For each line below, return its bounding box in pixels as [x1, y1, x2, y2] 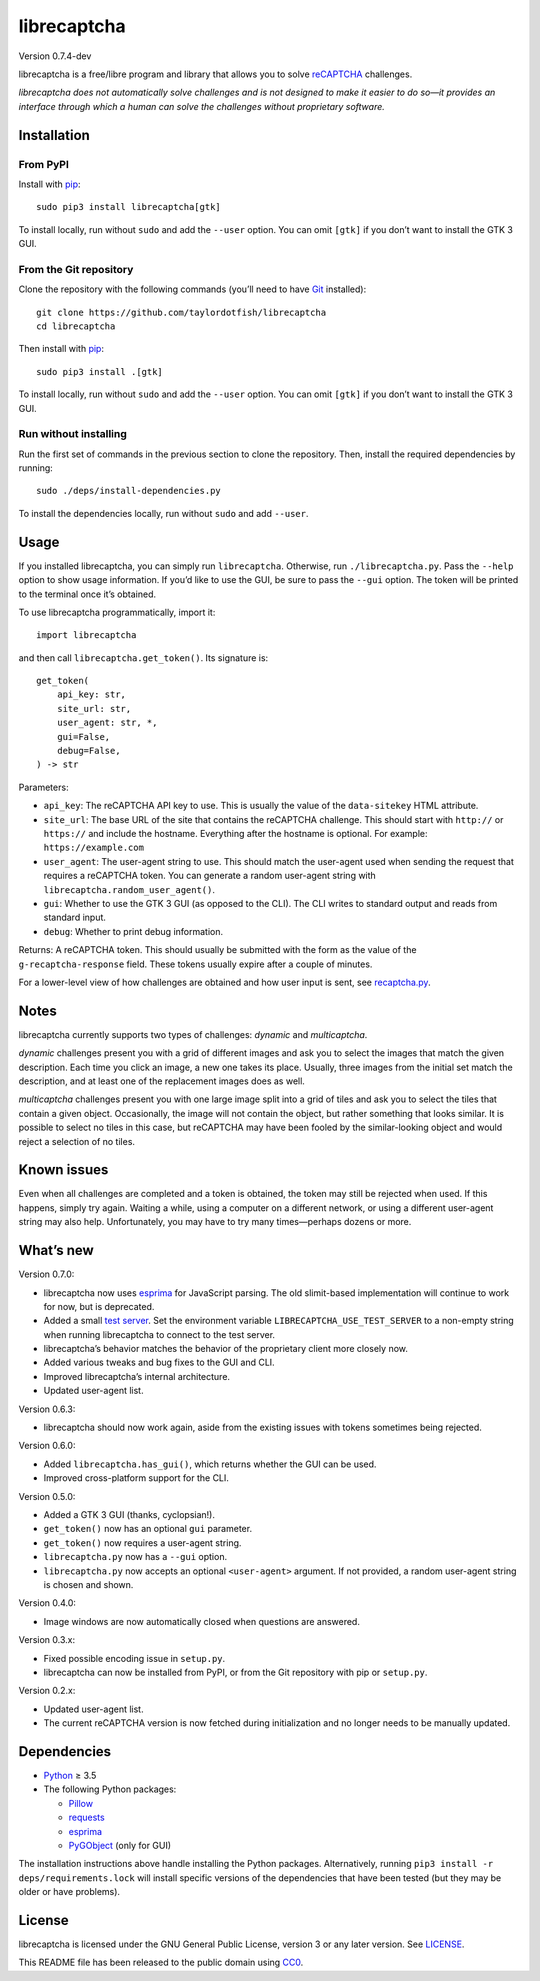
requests [68, 1811, 105, 1824]
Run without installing [18, 427, 127, 441]
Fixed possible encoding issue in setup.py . [43, 1652, 226, 1664]
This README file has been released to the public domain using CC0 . [18, 1956, 304, 1969]
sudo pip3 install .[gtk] [36, 366, 164, 377]
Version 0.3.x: [18, 1634, 75, 1646]
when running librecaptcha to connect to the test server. [43, 1328, 275, 1340]
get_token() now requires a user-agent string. [43, 1536, 242, 1549]
